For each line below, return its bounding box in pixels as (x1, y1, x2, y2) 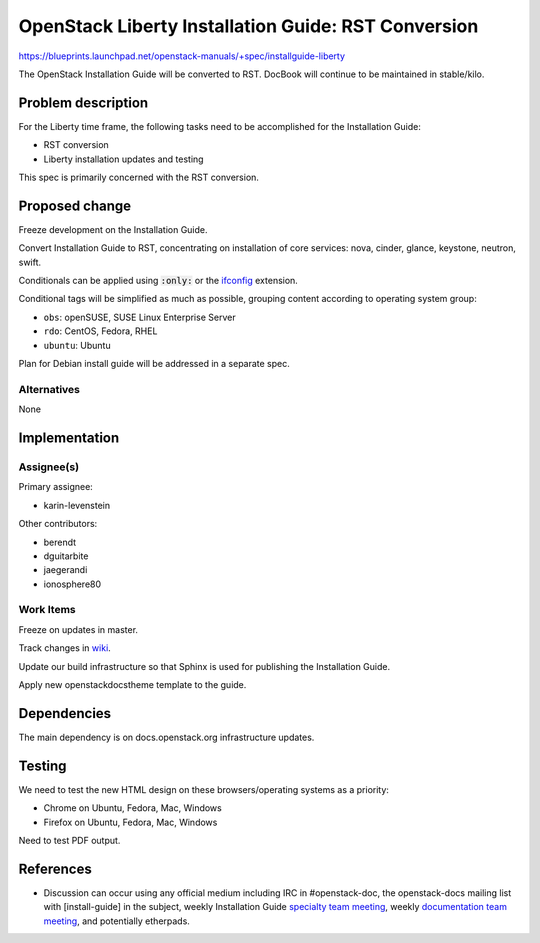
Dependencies (18, 705, 112, 722)
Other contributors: (18, 518, 98, 530)
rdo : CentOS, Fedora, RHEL (43, 325, 158, 337)
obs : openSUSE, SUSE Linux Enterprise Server (43, 311, 236, 323)
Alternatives (18, 382, 80, 396)
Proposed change (18, 197, 132, 214)
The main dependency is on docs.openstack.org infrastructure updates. (18, 731, 315, 743)
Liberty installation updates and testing (43, 153, 204, 165)
